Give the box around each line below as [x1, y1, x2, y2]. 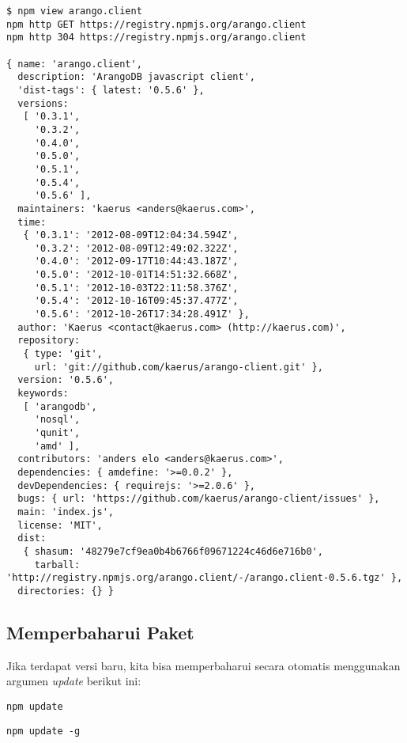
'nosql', [34, 414, 81, 426]
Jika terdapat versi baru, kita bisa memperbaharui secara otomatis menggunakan [6, 657, 401, 673]
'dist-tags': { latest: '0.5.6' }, [17, 84, 205, 96]
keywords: [17, 388, 69, 400]
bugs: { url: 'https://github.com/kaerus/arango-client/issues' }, [17, 493, 380, 505]
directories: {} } [17, 585, 115, 597]
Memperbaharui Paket [6, 620, 194, 644]
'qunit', [34, 427, 81, 438]
